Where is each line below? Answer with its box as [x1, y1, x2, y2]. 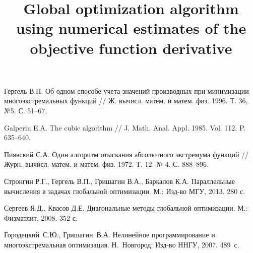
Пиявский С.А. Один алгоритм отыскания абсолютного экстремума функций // [4, 149, 249, 159]
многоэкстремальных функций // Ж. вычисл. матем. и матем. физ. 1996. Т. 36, [4, 95, 248, 106]
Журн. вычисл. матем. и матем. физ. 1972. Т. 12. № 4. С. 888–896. [4, 159, 209, 169]
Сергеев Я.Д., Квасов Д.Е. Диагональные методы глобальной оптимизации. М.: [4, 203, 248, 213]
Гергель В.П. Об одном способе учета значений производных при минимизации [4, 85, 249, 96]
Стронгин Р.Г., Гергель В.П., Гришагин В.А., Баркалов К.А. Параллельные [4, 175, 235, 186]
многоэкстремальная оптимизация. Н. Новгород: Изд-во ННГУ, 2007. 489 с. [4, 239, 239, 249]
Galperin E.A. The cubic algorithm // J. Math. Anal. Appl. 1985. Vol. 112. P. [4, 122, 246, 133]
